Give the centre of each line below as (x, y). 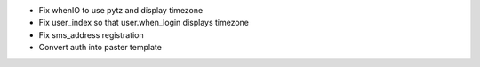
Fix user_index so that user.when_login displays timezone (144, 23)
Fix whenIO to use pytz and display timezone (121, 10)
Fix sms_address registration (91, 34)
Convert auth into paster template (100, 48)
